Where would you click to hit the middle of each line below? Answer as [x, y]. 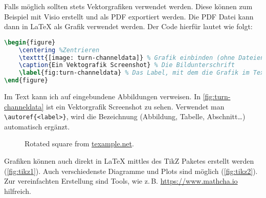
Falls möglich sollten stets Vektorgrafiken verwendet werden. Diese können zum [128, 6]
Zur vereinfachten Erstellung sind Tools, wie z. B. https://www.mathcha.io [121, 181]
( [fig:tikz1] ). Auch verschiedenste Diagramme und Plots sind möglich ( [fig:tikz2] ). [131, 171]
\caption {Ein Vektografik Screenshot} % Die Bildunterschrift [127, 65]
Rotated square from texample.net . [79, 144]
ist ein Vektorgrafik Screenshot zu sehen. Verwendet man [135, 106]
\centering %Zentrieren [59, 50]
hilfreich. [18, 191]
